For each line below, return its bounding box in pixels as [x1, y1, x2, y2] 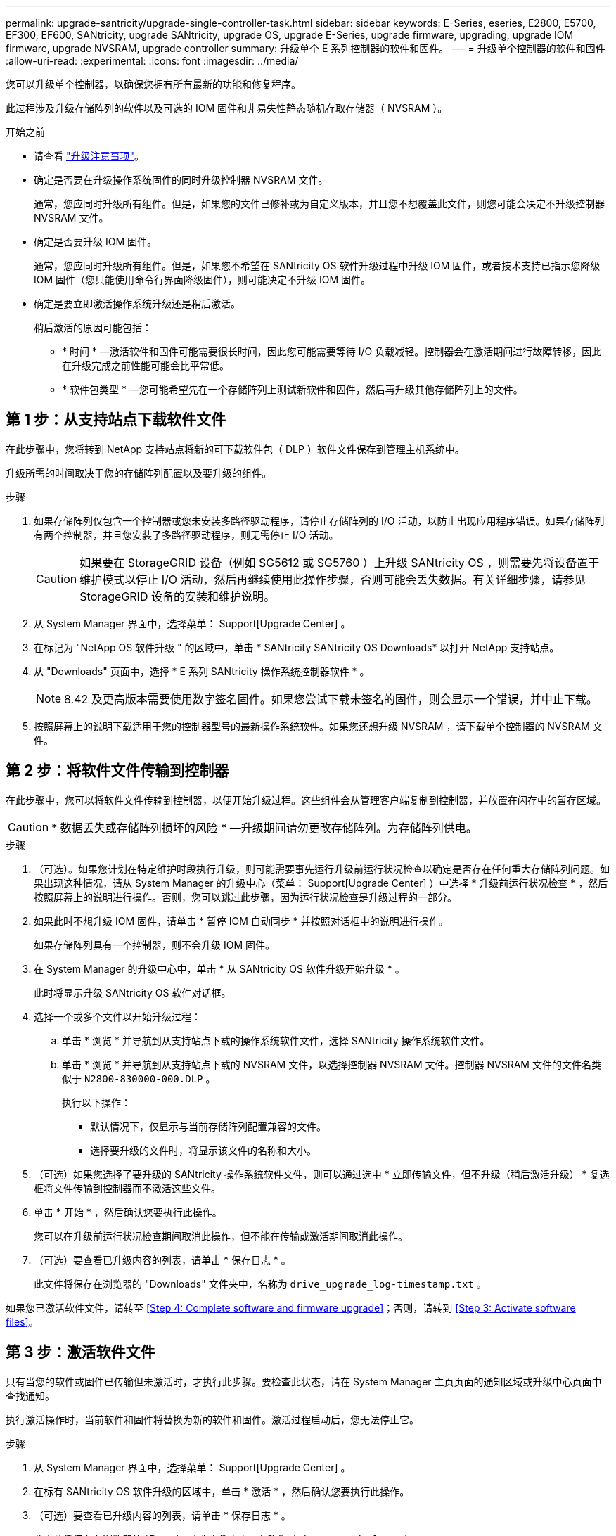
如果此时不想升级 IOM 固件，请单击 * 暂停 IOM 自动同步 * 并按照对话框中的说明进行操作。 [34, 914, 449, 927]
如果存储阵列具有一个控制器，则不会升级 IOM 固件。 [34, 938, 275, 951]
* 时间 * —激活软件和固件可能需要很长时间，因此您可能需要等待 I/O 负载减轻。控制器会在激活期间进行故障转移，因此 [62, 345, 602, 357]
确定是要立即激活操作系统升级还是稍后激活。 [34, 297, 240, 309]
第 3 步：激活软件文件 [6, 1343, 155, 1362]
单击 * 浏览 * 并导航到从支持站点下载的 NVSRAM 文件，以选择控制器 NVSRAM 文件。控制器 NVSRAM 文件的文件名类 [62, 1058, 601, 1070]
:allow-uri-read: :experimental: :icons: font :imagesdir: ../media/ [6, 55, 299, 67]
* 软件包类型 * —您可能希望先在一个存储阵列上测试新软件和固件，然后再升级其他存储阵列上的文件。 [62, 383, 523, 395]
